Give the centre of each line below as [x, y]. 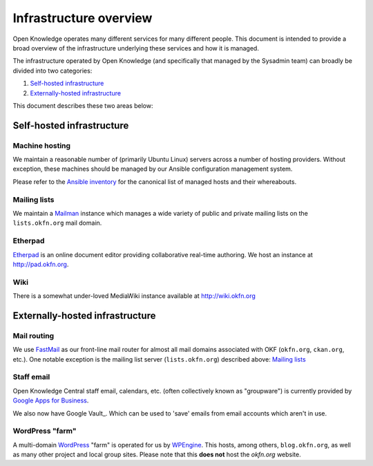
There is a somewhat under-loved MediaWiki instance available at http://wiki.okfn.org [134, 296]
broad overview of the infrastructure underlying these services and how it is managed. [136, 48]
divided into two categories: [52, 71]
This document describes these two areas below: [83, 105]
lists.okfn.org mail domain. [57, 223]
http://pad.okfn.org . [41, 264]
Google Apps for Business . [51, 400]
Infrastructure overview [83, 18]
